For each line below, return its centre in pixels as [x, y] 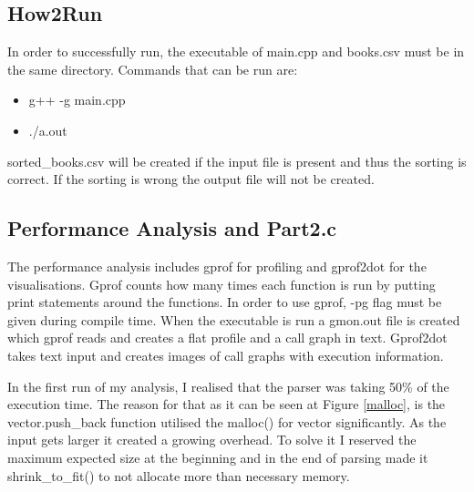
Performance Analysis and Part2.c [172, 228]
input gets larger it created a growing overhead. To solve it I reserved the [212, 440]
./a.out [48, 130]
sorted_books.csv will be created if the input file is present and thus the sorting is [237, 161]
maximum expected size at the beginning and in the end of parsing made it [218, 457]
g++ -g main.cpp [77, 100]
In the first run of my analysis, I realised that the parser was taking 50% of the [228, 386]
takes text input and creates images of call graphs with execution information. [226, 355]
